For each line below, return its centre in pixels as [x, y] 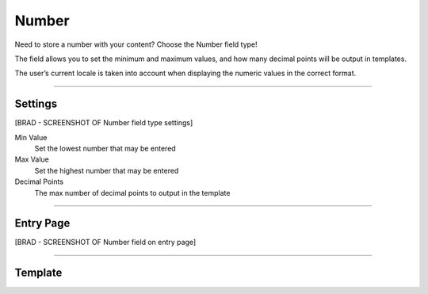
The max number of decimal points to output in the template [132, 193]
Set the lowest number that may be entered [105, 149]
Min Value [31, 137]
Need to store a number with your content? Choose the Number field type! [136, 44]
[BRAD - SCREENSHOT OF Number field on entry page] [105, 242]
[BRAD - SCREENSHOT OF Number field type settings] [104, 123]
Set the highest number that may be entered [107, 170]
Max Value [32, 159]
